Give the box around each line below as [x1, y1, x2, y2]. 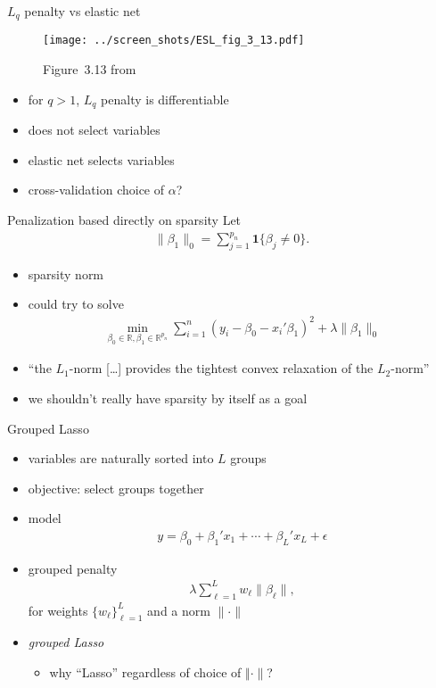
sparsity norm [28, 264, 104, 283]
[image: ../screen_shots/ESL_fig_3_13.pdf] [43, 34, 305, 47]
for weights [28, 601, 88, 619]
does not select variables [28, 120, 160, 139]
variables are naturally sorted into [28, 449, 214, 468]
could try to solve [28, 294, 124, 313]
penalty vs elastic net [24, 2, 141, 20]
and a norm [147, 601, 210, 619]
